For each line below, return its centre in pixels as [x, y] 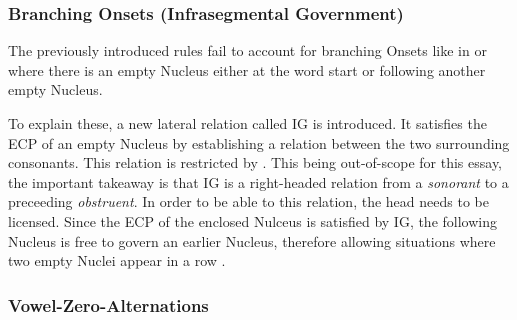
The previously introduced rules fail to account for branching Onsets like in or [247, 50]
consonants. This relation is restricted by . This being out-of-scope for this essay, [255, 162]
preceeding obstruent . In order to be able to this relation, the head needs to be [248, 201]
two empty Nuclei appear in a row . [117, 260]
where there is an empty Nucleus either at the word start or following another [247, 69]
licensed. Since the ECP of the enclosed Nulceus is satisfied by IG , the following [252, 220]
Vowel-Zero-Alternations [108, 304]
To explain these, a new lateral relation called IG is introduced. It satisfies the [247, 123]
